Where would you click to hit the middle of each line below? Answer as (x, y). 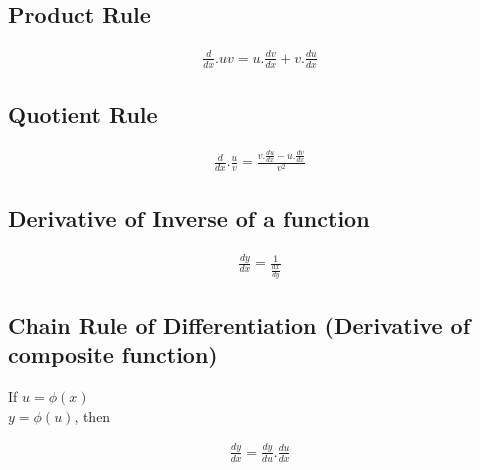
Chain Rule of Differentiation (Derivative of (239, 324)
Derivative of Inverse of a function (189, 217)
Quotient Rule (83, 113)
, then (92, 415)
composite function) (113, 354)
